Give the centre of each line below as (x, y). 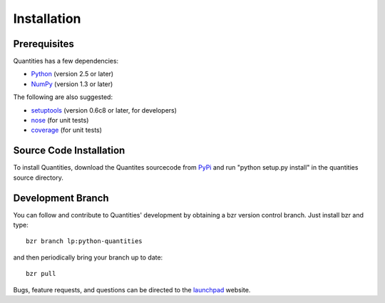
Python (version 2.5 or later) (72, 74)
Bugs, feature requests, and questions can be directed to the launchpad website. (132, 289)
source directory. (38, 178)
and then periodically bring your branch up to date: (88, 257)
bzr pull (41, 274)
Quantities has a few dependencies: (66, 61)
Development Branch (61, 198)
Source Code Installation (69, 151)
